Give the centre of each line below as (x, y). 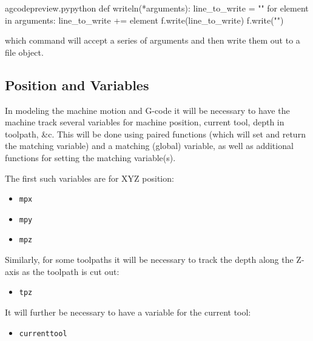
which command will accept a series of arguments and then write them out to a (153, 40)
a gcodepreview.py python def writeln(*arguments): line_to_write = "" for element (157, 8)
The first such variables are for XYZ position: (89, 178)
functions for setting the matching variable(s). (90, 157)
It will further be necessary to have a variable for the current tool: (128, 312)
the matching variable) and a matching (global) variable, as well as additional (149, 146)
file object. (24, 52)
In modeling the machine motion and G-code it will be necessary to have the (147, 110)
